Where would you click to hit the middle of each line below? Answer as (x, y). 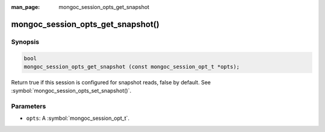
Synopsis (25, 42)
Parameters (29, 107)
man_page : (26, 7)
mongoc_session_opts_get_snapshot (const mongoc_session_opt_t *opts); (132, 67)
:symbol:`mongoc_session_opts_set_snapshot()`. (71, 91)
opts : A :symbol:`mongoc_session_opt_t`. (78, 118)
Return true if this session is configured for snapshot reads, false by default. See (111, 82)
